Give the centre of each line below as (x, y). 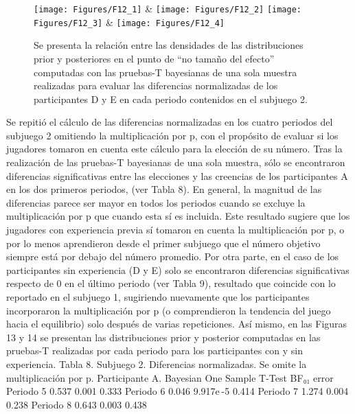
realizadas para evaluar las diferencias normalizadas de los (156, 85)
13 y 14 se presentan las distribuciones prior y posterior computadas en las (163, 337)
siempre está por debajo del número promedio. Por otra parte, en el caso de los (173, 256)
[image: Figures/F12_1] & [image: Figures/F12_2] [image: (168, 8)
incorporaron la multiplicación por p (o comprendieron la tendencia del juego (169, 310)
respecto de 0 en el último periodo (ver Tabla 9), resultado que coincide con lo (171, 283)
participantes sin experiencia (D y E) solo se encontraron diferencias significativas (178, 269)
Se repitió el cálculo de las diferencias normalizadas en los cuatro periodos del (170, 122)
